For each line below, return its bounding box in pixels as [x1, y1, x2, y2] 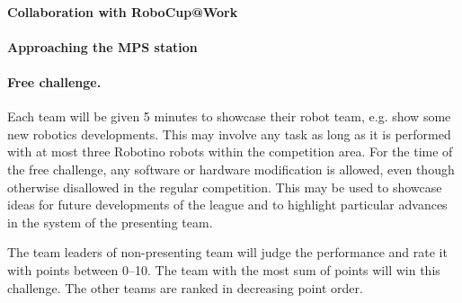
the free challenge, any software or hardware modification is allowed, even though [7, 159, 455, 178]
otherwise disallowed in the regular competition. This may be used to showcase [7, 177, 442, 196]
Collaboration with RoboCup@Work [7, 2, 238, 21]
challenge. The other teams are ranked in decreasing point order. [7, 278, 363, 297]
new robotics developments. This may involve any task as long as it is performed [7, 124, 451, 143]
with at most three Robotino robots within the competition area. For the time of [7, 142, 453, 161]
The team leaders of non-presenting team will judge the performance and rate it [7, 243, 448, 262]
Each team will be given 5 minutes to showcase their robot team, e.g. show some [7, 107, 451, 126]
